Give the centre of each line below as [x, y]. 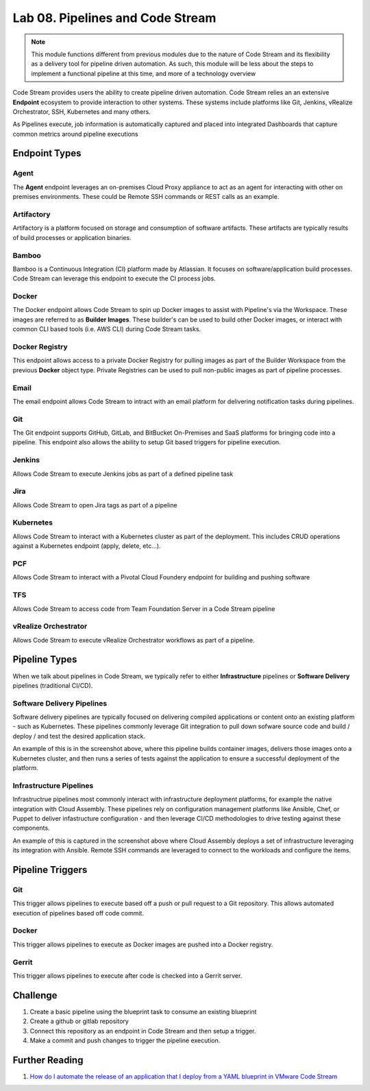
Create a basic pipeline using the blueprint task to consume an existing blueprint [143, 1011]
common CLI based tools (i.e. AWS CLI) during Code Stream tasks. [107, 329]
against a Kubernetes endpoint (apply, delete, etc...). [87, 546]
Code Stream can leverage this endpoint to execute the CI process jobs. [114, 278]
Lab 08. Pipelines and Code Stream [114, 18]
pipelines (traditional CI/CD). [53, 685]
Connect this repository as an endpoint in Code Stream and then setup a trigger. [143, 1031]
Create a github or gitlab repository [79, 1021]
